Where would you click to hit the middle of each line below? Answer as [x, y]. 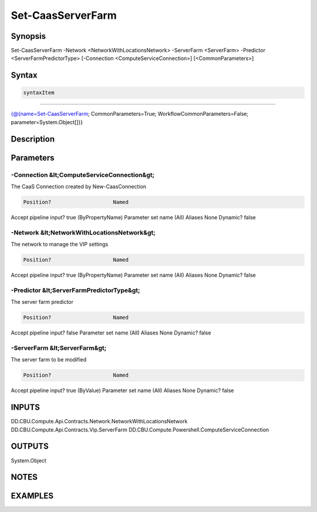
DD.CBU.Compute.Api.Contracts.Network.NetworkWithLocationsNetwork [99, 421]
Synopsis [28, 36]
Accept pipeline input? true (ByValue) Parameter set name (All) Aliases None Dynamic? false [122, 390]
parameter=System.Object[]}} [47, 122]
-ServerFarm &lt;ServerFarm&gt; [59, 348]
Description [33, 139]
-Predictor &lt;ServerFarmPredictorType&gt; [75, 290]
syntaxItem [39, 93]
